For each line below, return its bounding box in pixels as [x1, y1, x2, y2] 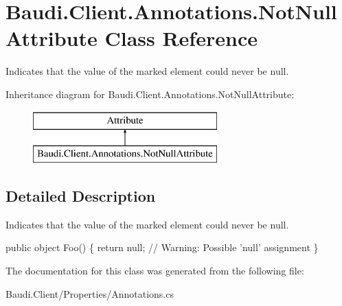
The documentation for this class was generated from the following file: [5, 263, 304, 278]
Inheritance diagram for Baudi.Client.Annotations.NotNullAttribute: [5, 86, 295, 101]
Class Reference [104, 24, 258, 52]
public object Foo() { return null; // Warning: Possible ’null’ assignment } [5, 240, 319, 255]
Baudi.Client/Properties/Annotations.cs [5, 286, 174, 301]
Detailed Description [5, 185, 156, 207]
